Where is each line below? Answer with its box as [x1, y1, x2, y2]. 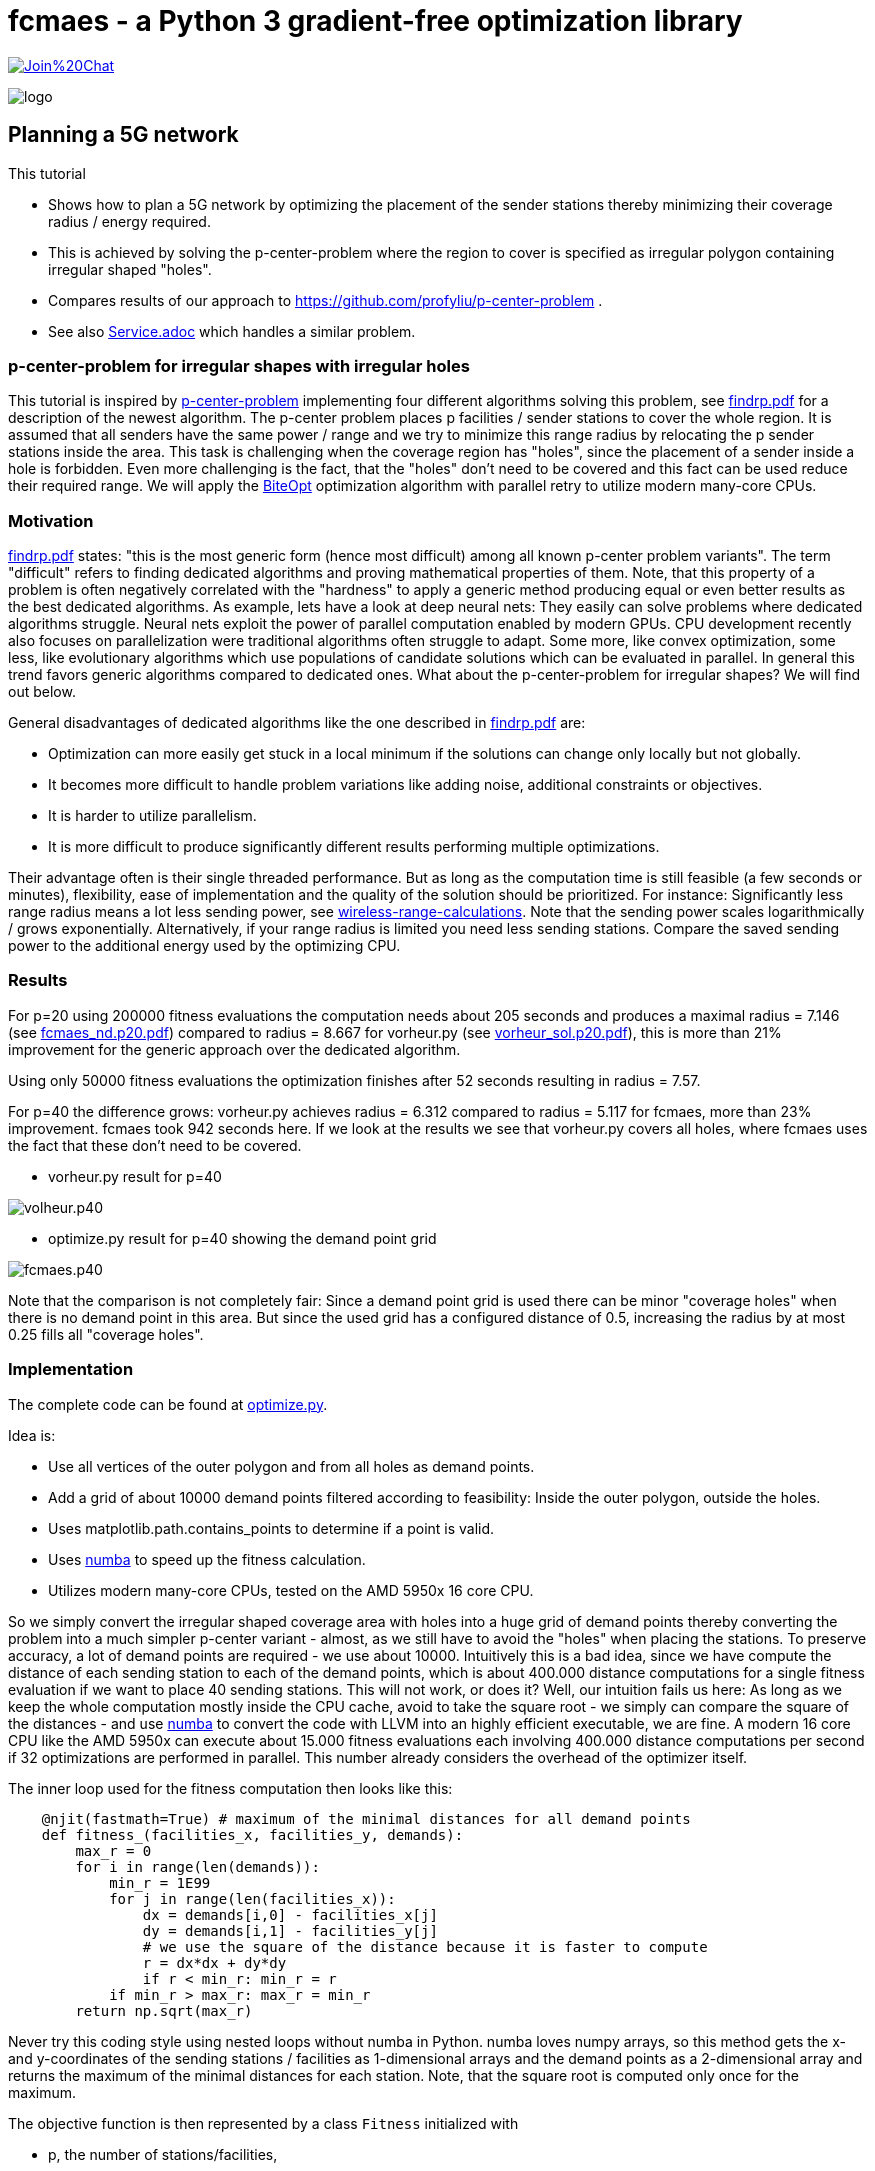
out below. [8, 683, 76, 701]
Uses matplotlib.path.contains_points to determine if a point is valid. [48, 1519, 495, 1537]
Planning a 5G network [8, 122, 239, 148]
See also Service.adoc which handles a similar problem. [48, 322, 416, 340]
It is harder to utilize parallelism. [48, 807, 257, 825]
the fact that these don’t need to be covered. [8, 1136, 302, 1154]
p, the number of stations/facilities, [48, 2145, 278, 2163]
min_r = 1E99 [109, 1874, 211, 1891]
